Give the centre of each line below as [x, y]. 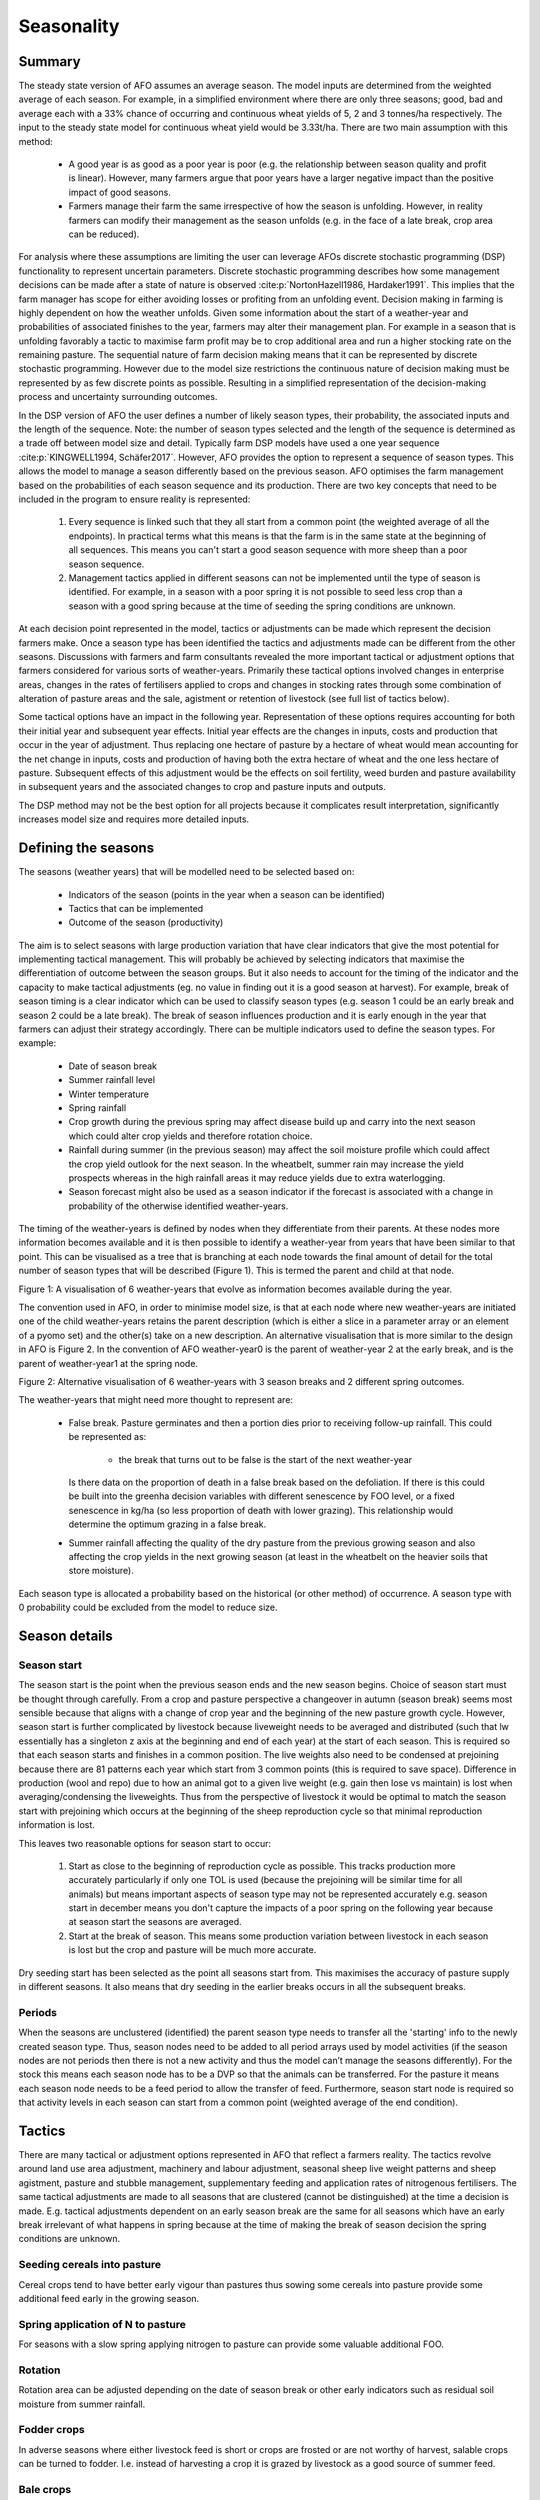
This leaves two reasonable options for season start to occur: [145, 1843]
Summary [49, 61]
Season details [66, 1635]
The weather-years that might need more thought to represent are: [156, 1400]
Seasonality [69, 26]
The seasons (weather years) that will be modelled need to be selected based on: [186, 872]
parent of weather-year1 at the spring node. [108, 1363]
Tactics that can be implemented [136, 908]
